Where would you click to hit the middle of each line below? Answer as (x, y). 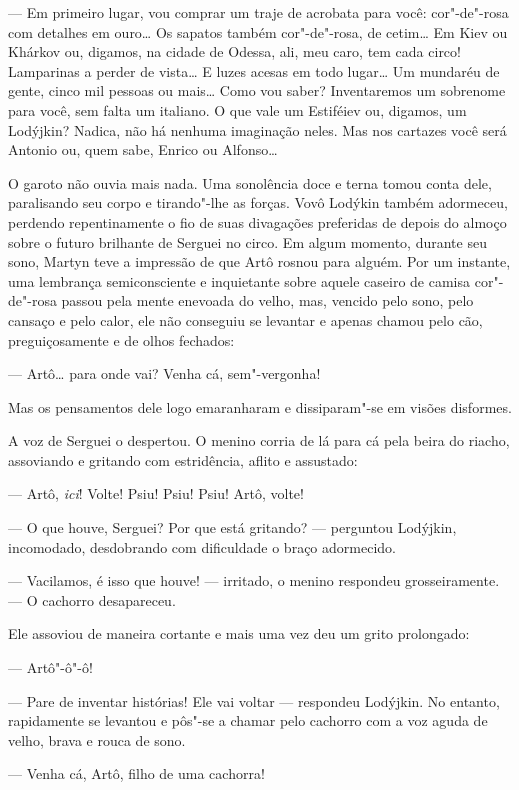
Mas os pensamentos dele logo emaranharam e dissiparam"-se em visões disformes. (260, 406)
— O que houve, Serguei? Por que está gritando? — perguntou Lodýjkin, (232, 527)
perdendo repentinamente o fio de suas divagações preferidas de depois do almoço (257, 221)
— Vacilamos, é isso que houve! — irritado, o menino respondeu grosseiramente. (254, 580)
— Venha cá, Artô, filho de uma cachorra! (136, 773)
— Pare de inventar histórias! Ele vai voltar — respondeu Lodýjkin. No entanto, (254, 700)
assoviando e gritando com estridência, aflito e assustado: (183, 459)
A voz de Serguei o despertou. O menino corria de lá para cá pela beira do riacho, (259, 440)
